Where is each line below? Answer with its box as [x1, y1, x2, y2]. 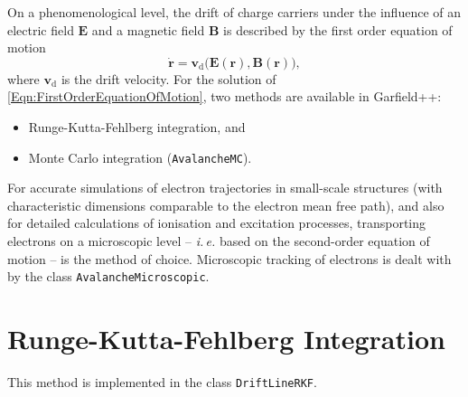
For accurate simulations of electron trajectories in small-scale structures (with [7, 178, 443, 197]
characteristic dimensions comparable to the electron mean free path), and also [7, 195, 445, 214]
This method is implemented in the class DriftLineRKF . [7, 372, 317, 391]
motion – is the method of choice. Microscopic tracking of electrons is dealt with [7, 249, 452, 268]
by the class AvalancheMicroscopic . [7, 267, 210, 286]
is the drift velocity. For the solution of [61, 69, 276, 88]
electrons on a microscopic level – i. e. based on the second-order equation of [7, 232, 430, 250]
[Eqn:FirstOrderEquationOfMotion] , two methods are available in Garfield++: [7, 87, 442, 106]
